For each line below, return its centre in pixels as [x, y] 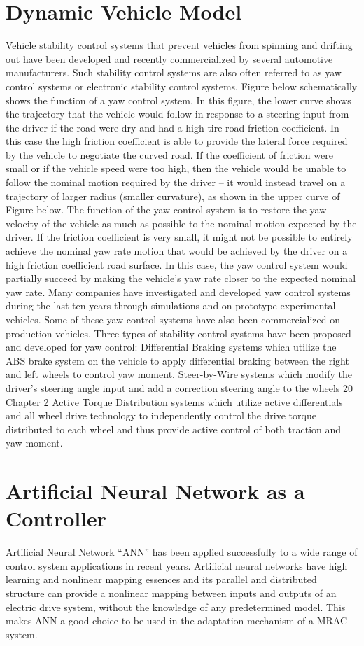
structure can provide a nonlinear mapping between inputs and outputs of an [171, 593]
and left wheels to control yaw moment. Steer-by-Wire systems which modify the [179, 374]
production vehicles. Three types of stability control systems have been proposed [178, 333]
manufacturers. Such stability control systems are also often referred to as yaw [174, 72]
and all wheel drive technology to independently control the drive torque [161, 415]
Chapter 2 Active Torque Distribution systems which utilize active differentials [174, 401]
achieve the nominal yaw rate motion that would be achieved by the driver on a [177, 251]
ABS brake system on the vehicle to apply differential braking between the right [177, 360]
